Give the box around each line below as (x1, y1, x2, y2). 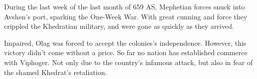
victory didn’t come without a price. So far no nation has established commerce (4, 47, 248, 58)
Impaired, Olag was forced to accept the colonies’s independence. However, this (4, 37, 247, 48)
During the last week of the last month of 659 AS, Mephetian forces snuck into (4, 1, 245, 11)
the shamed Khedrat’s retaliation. (4, 67, 107, 77)
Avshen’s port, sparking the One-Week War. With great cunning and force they (4, 11, 248, 21)
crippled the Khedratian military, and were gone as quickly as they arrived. (4, 21, 234, 31)
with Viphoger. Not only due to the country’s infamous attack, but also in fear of (4, 57, 253, 67)
